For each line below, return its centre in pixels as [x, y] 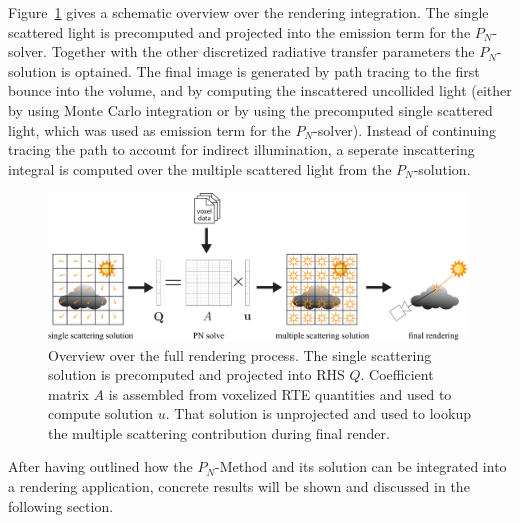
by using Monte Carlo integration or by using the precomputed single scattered [250, 109]
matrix [68, 393]
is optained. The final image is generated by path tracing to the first [270, 70]
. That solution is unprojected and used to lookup [318, 413]
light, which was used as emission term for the [149, 129]
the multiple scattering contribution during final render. [219, 432]
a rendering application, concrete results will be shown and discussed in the [239, 486]
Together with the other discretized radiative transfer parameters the [263, 51]
